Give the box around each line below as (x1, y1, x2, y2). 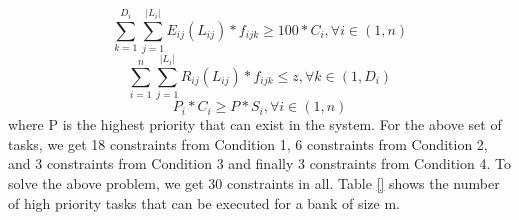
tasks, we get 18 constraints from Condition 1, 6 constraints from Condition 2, (8, 133, 488, 154)
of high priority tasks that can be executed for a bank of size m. (8, 192, 400, 213)
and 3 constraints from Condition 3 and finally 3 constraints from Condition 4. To (8, 153, 511, 174)
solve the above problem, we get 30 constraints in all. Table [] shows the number (8, 173, 500, 194)
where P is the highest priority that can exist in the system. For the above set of (8, 114, 502, 135)
